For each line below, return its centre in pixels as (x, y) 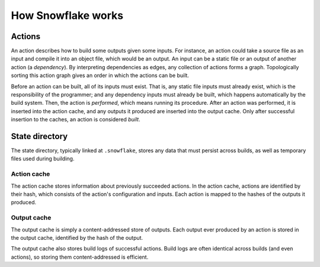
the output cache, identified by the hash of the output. (77, 237)
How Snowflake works (67, 15)
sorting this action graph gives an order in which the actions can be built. (100, 75)
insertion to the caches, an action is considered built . (76, 120)
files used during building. (43, 159)
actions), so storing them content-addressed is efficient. (80, 257)
